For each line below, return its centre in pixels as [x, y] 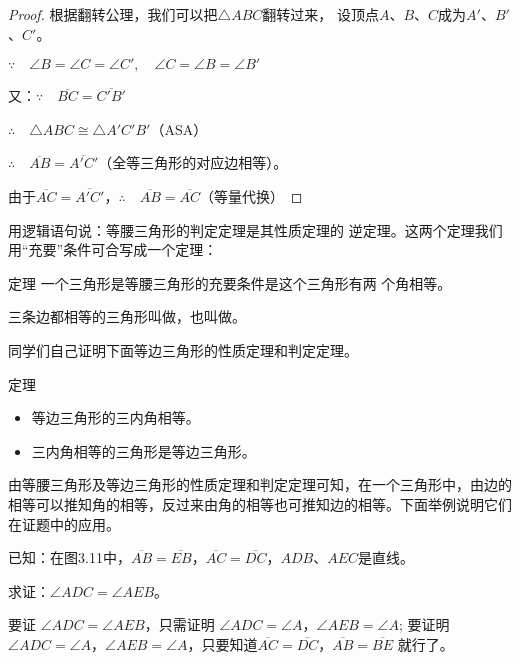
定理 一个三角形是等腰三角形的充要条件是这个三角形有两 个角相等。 [230, 282]
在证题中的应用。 [64, 523]
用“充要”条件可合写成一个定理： [113, 249]
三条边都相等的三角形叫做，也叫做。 [127, 316]
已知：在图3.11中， [69, 557]
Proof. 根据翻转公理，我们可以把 [113, 14]
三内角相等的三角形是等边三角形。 [143, 450]
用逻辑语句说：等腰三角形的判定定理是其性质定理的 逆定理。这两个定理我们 [255, 229]
